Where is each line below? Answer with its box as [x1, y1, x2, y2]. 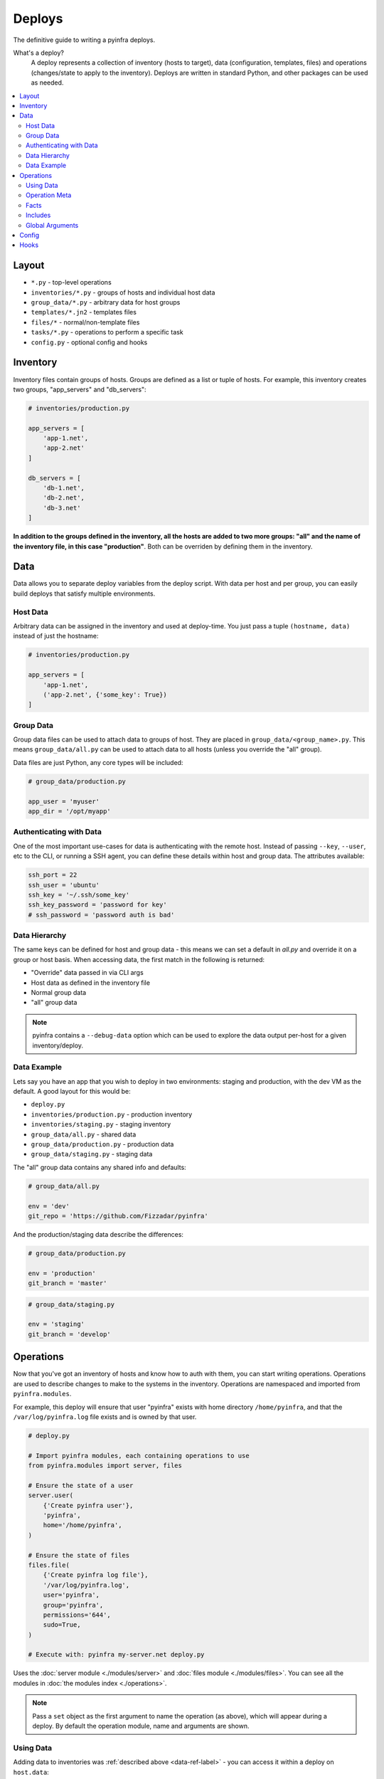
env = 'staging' [28, 1320, 85, 1329]
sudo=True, [43, 1621, 81, 1629]
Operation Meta [26, 191, 72, 199]
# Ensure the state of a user [28, 1481, 134, 1489]
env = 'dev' [28, 1202, 70, 1210]
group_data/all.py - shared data [31, 1130, 137, 1139]
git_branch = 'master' [28, 1279, 107, 1287]
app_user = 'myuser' [28, 797, 100, 806]
